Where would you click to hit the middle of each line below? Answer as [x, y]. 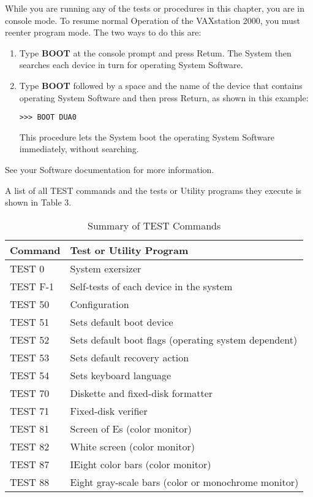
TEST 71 [30, 410]
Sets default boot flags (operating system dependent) [184, 339]
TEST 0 [27, 268]
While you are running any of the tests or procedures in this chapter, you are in [155, 8]
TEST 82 [30, 446]
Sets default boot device [122, 322]
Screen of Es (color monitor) [131, 428]
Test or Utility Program [129, 250]
